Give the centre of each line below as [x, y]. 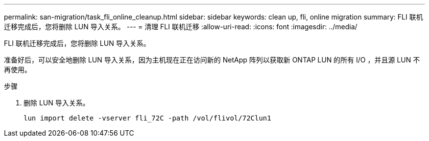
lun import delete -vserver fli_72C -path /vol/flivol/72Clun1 [147, 118]
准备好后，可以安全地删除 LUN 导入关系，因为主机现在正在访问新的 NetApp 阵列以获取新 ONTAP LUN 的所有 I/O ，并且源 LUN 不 [212, 60]
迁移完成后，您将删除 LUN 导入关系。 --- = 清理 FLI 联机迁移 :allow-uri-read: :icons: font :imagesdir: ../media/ [181, 27]
